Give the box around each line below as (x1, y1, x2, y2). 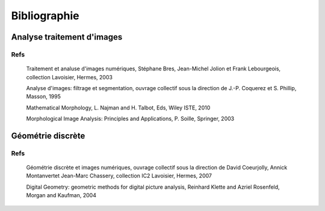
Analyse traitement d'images (11, 32, 123, 42)
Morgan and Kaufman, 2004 (26, 192, 96, 199)
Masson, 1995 (26, 93, 61, 100)
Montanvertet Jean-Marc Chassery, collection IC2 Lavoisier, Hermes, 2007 (26, 172, 212, 180)
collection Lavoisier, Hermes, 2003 (26, 73, 113, 81)
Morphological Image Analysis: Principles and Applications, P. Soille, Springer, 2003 (26, 115, 235, 123)
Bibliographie (11, 9, 79, 22)
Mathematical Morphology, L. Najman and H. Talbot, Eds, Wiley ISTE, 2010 (26, 104, 211, 111)
